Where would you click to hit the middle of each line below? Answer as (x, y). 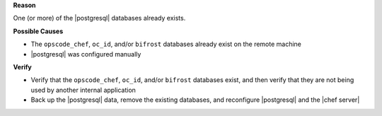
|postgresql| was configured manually (86, 54)
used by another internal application (83, 90)
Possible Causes (38, 31)
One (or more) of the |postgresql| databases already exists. (99, 18)
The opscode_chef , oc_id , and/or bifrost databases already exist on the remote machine (166, 44)
